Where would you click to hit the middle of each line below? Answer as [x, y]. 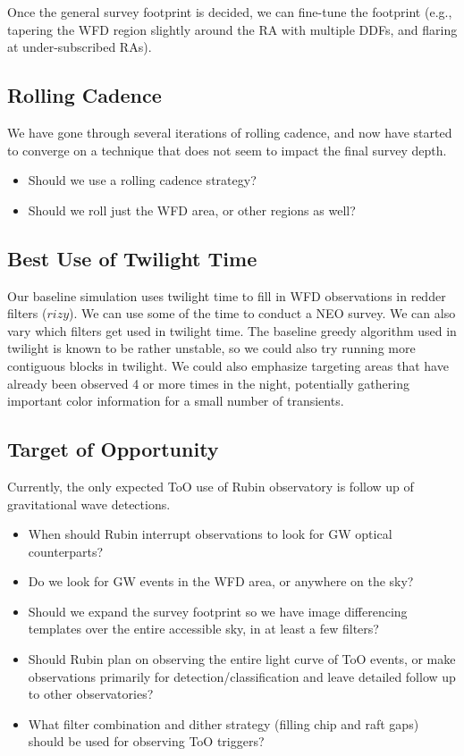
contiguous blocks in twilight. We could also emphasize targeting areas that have [228, 365]
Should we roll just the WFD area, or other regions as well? [192, 210]
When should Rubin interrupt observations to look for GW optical [210, 534]
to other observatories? [91, 694]
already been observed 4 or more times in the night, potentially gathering [208, 383]
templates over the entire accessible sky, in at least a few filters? [203, 629]
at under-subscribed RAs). [80, 47]
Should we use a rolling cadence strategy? [142, 180]
